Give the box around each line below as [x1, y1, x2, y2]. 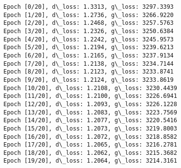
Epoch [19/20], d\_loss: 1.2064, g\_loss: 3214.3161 [3, 157, 177, 165]
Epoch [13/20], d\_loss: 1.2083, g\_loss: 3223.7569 [3, 109, 177, 116]
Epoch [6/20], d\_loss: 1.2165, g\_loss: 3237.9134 [3, 52, 174, 59]
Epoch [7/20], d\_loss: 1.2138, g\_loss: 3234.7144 [3, 60, 174, 67]
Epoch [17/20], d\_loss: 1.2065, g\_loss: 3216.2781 [3, 141, 177, 149]
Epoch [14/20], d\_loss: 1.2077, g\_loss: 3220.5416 [3, 117, 177, 124]
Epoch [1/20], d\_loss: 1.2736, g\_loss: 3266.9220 [3, 11, 174, 19]
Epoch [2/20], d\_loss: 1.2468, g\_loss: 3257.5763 [3, 19, 174, 27]
